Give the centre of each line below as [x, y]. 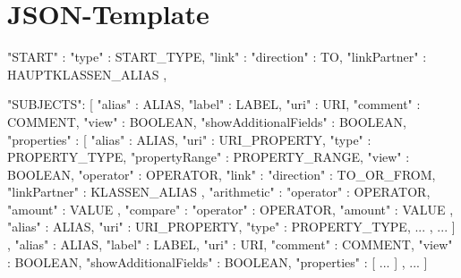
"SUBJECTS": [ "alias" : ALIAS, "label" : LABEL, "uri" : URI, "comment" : [214, 104]
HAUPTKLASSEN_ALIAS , [87, 74]
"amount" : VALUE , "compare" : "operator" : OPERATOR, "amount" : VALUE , [230, 209]
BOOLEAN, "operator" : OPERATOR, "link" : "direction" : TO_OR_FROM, [222, 174]
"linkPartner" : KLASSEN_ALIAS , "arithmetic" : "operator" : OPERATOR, [219, 192]
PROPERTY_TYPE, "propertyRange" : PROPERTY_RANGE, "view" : [209, 157]
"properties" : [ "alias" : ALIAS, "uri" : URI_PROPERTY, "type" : [189, 139]
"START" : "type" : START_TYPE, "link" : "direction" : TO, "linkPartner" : [217, 57]
